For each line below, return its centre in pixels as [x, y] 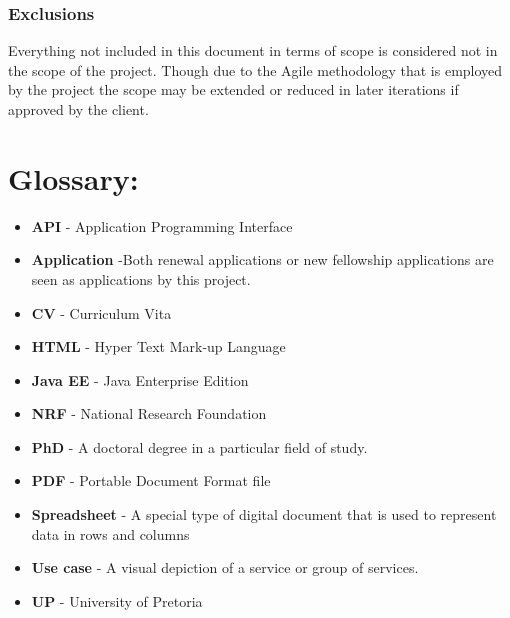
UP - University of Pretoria [117, 600]
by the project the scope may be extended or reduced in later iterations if [233, 89]
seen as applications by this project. [141, 278]
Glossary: [73, 177]
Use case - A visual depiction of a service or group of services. [225, 567]
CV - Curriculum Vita [101, 312]
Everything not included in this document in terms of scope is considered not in [253, 50]
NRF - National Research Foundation [149, 413]
